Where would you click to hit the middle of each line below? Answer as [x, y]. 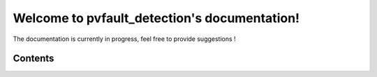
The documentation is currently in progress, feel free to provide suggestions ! [125, 39]
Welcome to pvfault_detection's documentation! [156, 18]
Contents [34, 59]
